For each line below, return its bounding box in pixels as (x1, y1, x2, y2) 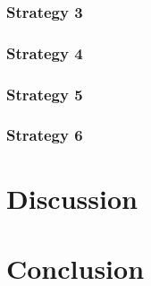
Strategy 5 (6, 82, 83, 105)
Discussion (6, 179, 138, 216)
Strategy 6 (6, 124, 83, 146)
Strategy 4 (6, 41, 83, 64)
